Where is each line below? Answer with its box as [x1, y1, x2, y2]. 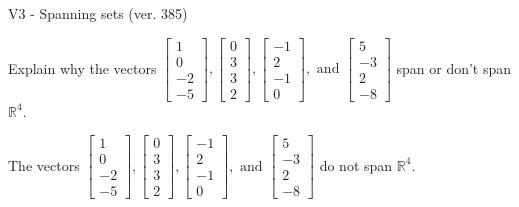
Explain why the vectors [8, 57, 157, 78]
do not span [319, 154, 393, 175]
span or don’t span [396, 57, 512, 78]
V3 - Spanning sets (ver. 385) [8, 3, 188, 23]
